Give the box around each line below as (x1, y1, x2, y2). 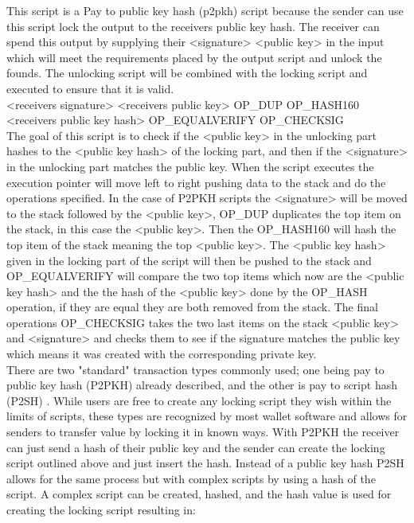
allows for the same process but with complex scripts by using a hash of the (6, 470, 376, 486)
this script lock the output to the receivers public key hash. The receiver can (6, 18, 380, 34)
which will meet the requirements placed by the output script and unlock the (6, 49, 382, 65)
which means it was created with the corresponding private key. (6, 345, 317, 362)
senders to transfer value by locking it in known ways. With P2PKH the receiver (6, 423, 400, 440)
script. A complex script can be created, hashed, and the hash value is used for (6, 486, 392, 502)
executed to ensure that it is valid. (6, 80, 174, 96)
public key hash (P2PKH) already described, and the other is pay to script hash (6, 377, 397, 393)
